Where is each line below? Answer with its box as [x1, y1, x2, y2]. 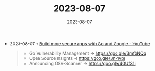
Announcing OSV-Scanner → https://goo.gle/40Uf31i [29, 60, 136, 66]
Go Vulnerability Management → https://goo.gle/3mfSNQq [29, 50, 147, 56]
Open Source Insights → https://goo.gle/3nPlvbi [29, 55, 125, 61]
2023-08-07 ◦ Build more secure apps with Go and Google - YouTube [9, 41, 150, 46]
